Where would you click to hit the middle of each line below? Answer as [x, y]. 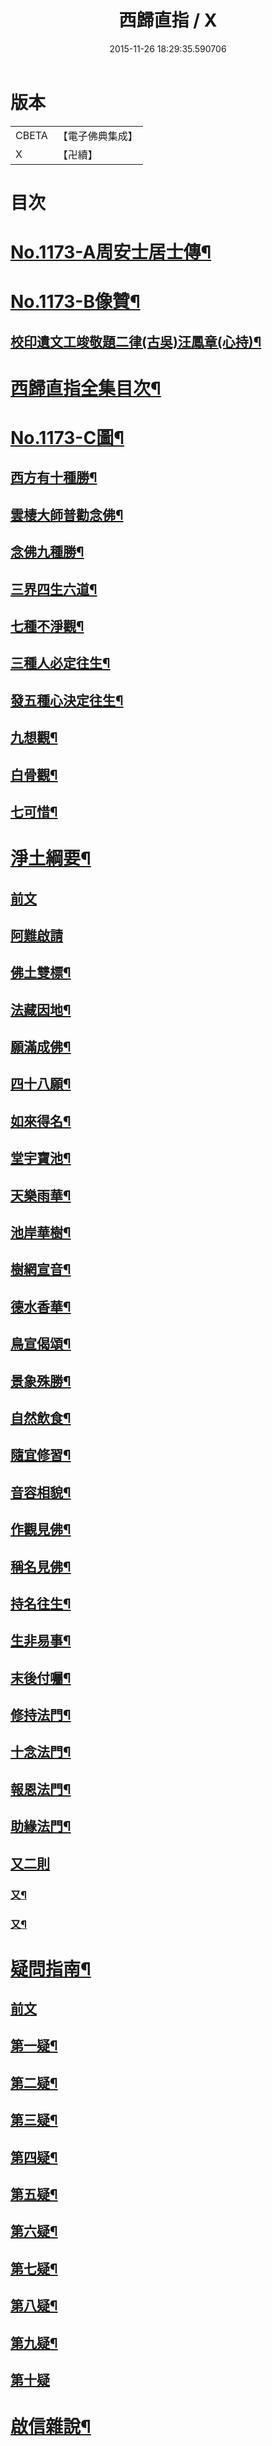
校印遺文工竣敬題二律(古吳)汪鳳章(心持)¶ [136, 341]
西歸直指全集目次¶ [86, 388]
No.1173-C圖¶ [67, 438]
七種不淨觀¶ [47, 626]
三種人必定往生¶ [60, 663]
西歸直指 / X [168, 20]
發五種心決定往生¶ [67, 700]
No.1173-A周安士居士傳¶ [111, 252]
